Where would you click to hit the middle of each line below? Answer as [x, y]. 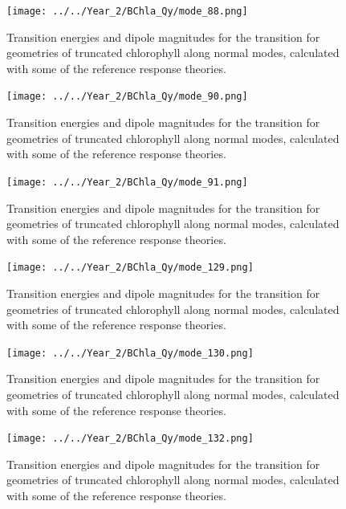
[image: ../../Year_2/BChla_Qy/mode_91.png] [127, 182]
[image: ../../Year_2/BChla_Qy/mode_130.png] [130, 353]
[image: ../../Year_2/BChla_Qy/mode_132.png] [130, 439]
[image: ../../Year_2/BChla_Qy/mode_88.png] [127, 11]
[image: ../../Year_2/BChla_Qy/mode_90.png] [127, 97]
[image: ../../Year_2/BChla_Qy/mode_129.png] [130, 268]
